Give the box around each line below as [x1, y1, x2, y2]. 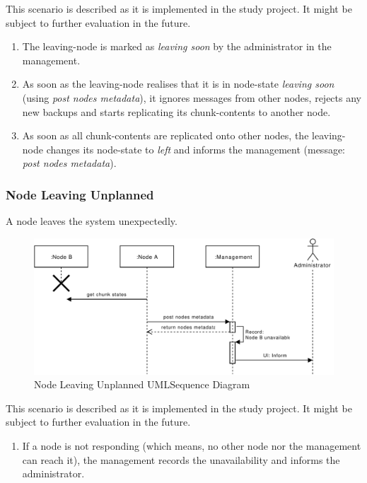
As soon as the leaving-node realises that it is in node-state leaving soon [22, 76, 334, 91]
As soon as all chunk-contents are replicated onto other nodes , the [22, 128, 309, 143]
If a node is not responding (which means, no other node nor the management [22, 438, 361, 453]
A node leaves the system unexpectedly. [6, 214, 177, 228]
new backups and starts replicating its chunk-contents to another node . [22, 104, 331, 119]
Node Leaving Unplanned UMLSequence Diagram [34, 377, 250, 392]
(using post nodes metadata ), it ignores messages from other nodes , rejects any [22, 90, 361, 105]
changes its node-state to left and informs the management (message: [46, 141, 346, 156]
